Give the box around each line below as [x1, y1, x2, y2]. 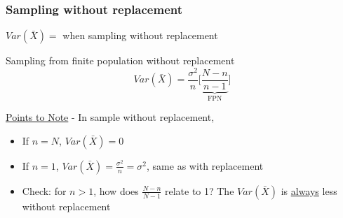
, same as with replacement [147, 158, 264, 173]
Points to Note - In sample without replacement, [6, 110, 215, 124]
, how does [93, 183, 139, 198]
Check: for [22, 183, 67, 198]
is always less [281, 183, 337, 198]
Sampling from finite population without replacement [6, 53, 235, 68]
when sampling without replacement [62, 28, 218, 43]
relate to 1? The [164, 183, 234, 198]
